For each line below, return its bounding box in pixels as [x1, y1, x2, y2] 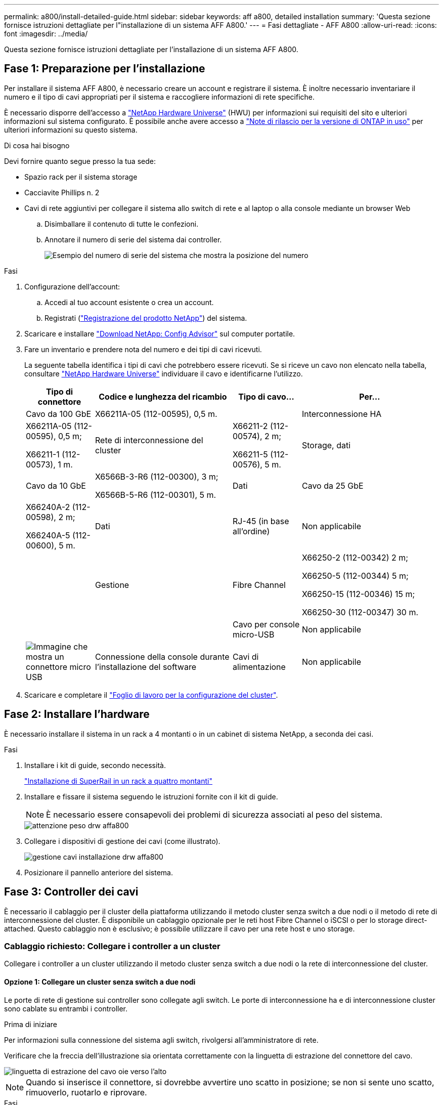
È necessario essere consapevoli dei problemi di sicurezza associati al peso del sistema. [46, 809, 383, 820]
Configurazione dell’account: [24, 282, 120, 291]
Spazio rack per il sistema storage [24, 172, 138, 181]
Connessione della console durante [95, 651, 230, 662]
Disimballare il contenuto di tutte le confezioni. [45, 219, 199, 228]
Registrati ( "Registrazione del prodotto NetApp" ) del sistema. [45, 313, 247, 322]
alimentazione [232, 661, 286, 672]
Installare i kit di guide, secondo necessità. [24, 760, 166, 770]
